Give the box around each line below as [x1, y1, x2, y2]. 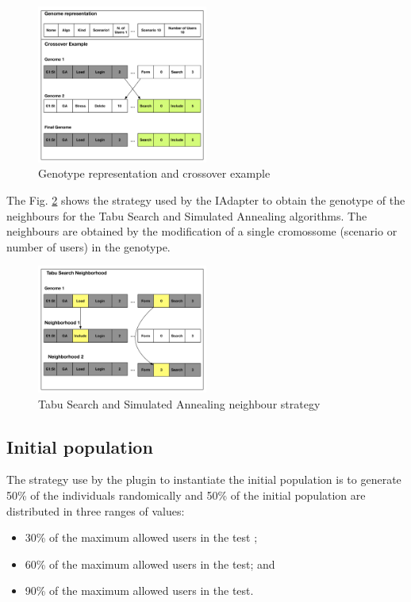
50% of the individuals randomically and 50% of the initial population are [6, 487, 366, 504]
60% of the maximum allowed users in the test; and [25, 555, 275, 572]
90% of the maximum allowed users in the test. [25, 582, 254, 599]
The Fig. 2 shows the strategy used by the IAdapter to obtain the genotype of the [6, 192, 405, 209]
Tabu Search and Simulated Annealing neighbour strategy [38, 395, 321, 412]
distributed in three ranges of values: [6, 502, 185, 519]
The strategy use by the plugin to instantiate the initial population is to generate [6, 471, 401, 488]
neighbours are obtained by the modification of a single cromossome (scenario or [6, 223, 398, 240]
